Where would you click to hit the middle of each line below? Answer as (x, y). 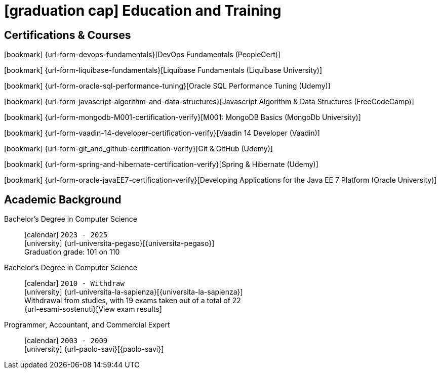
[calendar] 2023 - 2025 (66, 235)
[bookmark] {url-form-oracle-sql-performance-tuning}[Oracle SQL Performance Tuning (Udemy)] (167, 86)
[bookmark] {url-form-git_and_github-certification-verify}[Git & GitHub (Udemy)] (138, 149)
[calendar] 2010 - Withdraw (74, 283)
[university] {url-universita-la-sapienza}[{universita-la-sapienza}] (134, 292)
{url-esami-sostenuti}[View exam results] (93, 309)
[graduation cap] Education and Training (143, 11)
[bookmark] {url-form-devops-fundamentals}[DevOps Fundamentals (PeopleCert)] (142, 55)
